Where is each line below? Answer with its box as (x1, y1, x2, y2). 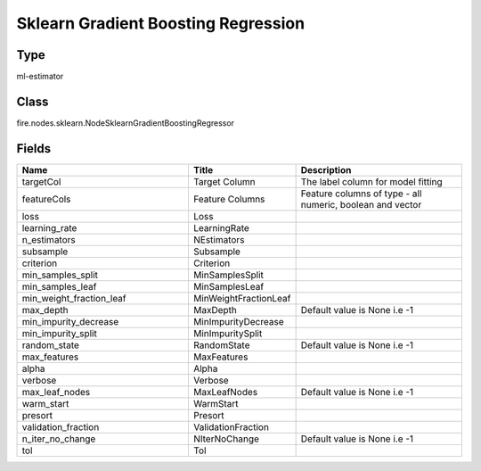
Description (300, 163, 352, 176)
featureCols (21, 193, 71, 205)
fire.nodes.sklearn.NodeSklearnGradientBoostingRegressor (16, 117, 235, 128)
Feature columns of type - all (300, 187, 422, 200)
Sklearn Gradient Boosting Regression (16, 13, 306, 33)
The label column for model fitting (300, 175, 443, 187)
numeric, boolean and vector (300, 198, 422, 211)
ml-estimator (16, 71, 64, 82)
